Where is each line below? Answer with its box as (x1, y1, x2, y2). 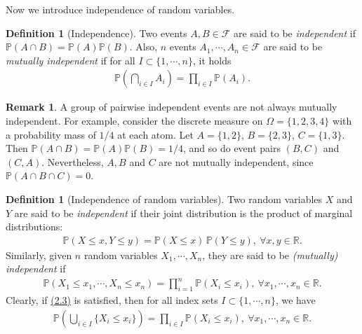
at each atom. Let (117, 127, 194, 141)
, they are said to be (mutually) (202, 247, 338, 262)
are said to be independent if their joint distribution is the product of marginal (14, 205, 353, 220)
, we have (275, 293, 316, 307)
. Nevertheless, (41, 154, 104, 169)
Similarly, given (6, 247, 72, 262)
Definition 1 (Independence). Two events (6, 25, 187, 40)
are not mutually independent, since (159, 154, 314, 169)
